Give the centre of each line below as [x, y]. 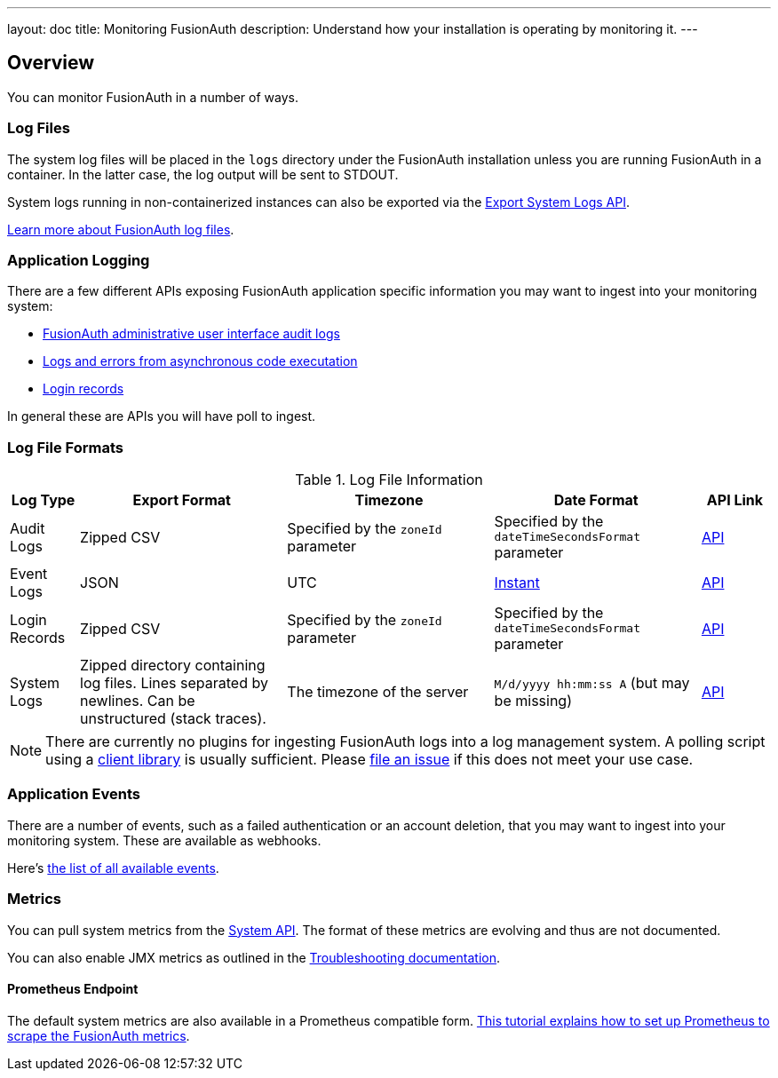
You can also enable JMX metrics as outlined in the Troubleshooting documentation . [254, 957]
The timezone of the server [378, 692]
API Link [735, 500]
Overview [51, 63]
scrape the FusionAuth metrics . [99, 1035]
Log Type [43, 500]
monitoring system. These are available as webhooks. [164, 840]
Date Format [596, 500]
